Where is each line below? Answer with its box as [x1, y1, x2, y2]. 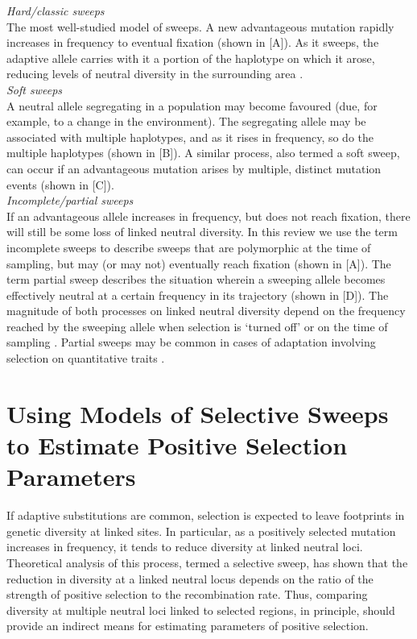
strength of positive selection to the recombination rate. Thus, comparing [6, 586, 368, 603]
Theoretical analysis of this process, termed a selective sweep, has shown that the [6, 554, 408, 571]
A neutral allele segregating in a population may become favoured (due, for [6, 97, 378, 114]
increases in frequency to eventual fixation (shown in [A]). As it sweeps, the [6, 34, 379, 51]
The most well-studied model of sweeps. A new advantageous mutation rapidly [6, 18, 394, 35]
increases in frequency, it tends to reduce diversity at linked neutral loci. [6, 538, 363, 555]
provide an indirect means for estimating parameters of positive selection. [6, 617, 369, 634]
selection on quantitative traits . [6, 350, 165, 367]
